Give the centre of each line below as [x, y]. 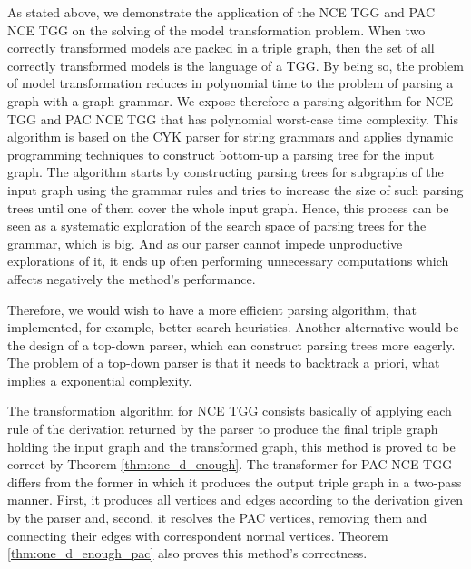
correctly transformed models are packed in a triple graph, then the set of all [221, 48]
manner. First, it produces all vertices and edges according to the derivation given [235, 500]
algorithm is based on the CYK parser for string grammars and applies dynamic [231, 137]
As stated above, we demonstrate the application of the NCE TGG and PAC [221, 12]
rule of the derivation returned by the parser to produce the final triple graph [223, 429]
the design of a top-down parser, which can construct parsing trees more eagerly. [231, 344]
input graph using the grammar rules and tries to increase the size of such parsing [235, 189]
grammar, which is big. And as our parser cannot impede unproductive [205, 243]
